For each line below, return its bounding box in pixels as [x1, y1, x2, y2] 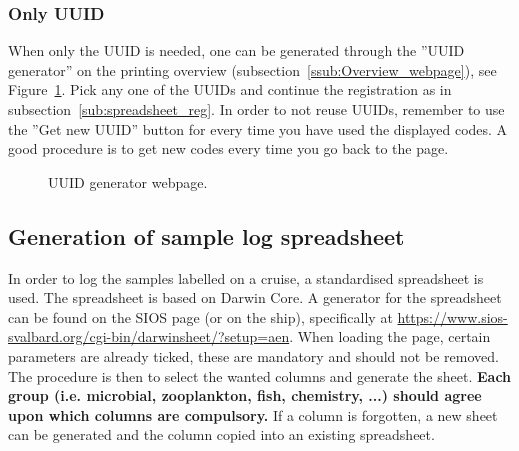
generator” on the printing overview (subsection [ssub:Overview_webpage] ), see [8, 59, 497, 80]
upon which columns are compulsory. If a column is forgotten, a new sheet [8, 404, 498, 425]
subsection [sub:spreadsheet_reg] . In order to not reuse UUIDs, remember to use [8, 99, 505, 119]
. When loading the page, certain [289, 326, 491, 347]
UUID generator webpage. [48, 171, 208, 192]
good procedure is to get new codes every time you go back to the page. [8, 138, 449, 159]
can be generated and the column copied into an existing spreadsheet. [8, 424, 435, 445]
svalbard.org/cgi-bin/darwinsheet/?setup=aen [8, 326, 290, 347]
